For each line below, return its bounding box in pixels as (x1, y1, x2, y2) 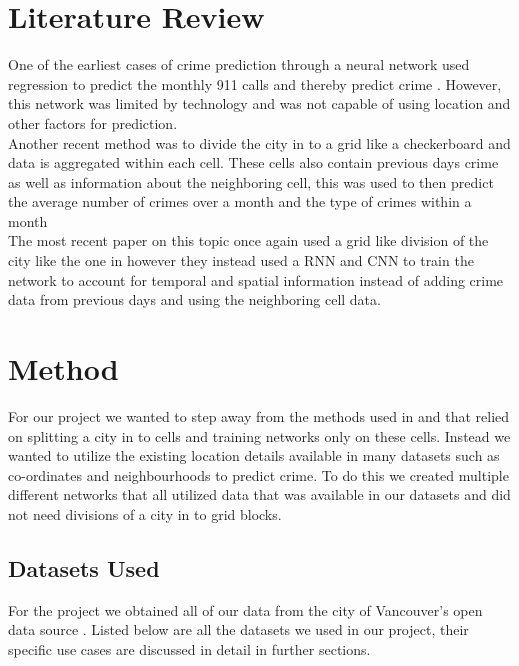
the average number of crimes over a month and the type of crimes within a (8, 191, 472, 212)
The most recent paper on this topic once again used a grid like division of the (8, 230, 489, 251)
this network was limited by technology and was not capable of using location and (8, 93, 511, 114)
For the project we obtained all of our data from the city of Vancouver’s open (8, 599, 483, 620)
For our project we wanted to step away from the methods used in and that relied (8, 405, 510, 426)
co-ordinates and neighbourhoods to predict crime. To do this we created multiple (8, 464, 509, 485)
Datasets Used (8, 552, 160, 583)
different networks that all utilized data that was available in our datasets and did (8, 484, 511, 505)
